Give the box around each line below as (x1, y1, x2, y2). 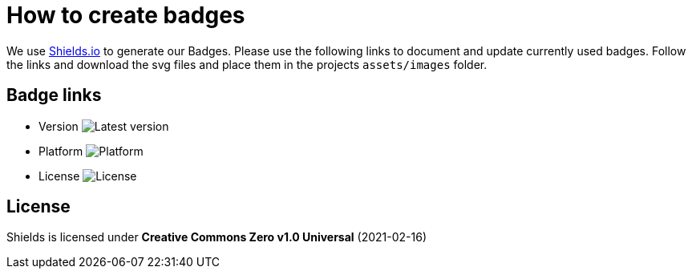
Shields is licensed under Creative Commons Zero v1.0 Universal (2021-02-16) (6, 230, 427, 245)
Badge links (6, 85, 102, 106)
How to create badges (6, 2, 245, 29)
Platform (38, 144, 83, 158)
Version (38, 119, 79, 133)
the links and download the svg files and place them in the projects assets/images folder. (6, 57, 488, 71)
